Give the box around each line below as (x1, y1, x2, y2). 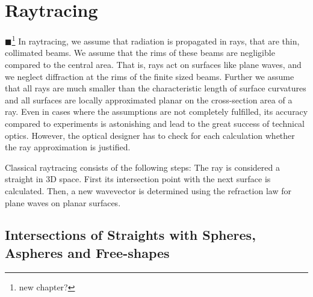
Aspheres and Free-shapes (5, 243, 170, 262)
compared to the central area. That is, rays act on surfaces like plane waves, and (5, 58, 302, 70)
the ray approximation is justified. (5, 141, 131, 153)
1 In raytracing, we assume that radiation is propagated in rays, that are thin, (11, 33, 300, 47)
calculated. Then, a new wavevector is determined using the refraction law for (5, 184, 291, 197)
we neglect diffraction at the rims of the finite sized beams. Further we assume (5, 70, 294, 82)
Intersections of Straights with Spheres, (5, 225, 256, 244)
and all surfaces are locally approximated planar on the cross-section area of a (5, 93, 293, 106)
